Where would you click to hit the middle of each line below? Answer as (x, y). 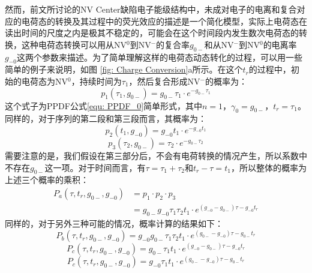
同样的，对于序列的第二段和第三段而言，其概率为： (106, 118)
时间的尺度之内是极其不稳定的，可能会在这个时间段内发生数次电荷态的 (160, 33)
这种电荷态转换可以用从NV (74, 44)
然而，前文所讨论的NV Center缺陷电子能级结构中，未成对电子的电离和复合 (151, 9)
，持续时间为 (96, 81)
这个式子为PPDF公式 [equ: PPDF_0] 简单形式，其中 (104, 105)
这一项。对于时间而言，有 (95, 167)
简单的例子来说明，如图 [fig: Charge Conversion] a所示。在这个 (124, 69)
